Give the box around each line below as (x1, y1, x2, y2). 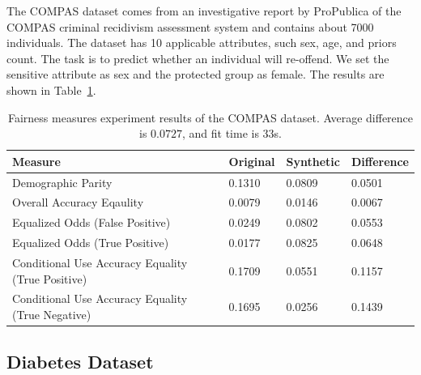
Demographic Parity (12, 173, 113, 190)
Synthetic (286, 152, 340, 169)
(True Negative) (12, 306, 91, 322)
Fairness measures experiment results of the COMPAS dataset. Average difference (7, 109, 414, 126)
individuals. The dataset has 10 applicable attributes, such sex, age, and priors (6, 34, 397, 51)
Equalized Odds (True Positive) (12, 234, 169, 251)
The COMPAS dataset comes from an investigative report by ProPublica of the (6, 2, 402, 19)
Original (228, 152, 275, 169)
